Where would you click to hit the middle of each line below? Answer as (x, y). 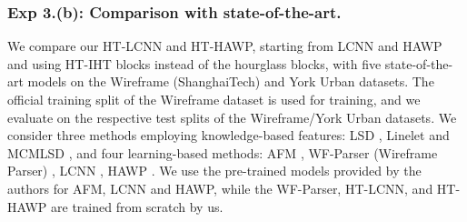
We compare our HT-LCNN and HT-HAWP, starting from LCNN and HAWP (225, 46)
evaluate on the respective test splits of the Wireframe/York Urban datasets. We (232, 117)
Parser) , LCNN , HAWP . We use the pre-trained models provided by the (214, 171)
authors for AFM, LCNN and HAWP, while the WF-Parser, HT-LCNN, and (220, 188)
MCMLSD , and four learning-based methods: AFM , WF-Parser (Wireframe (223, 152)
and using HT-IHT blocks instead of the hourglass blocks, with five (194, 63)
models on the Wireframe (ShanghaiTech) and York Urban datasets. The (231, 81)
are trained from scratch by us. (137, 206)
